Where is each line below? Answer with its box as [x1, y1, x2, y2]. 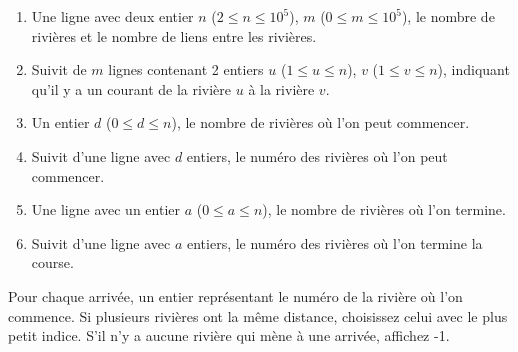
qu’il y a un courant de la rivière [31, 78, 232, 99]
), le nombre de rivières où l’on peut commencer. [171, 112, 470, 133]
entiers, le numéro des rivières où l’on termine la [186, 232, 483, 253]
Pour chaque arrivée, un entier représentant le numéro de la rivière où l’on [8, 285, 463, 306]
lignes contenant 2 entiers [108, 59, 264, 80]
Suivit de [31, 59, 87, 80]
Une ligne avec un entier [31, 199, 180, 220]
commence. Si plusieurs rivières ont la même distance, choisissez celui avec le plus [8, 305, 508, 326]
